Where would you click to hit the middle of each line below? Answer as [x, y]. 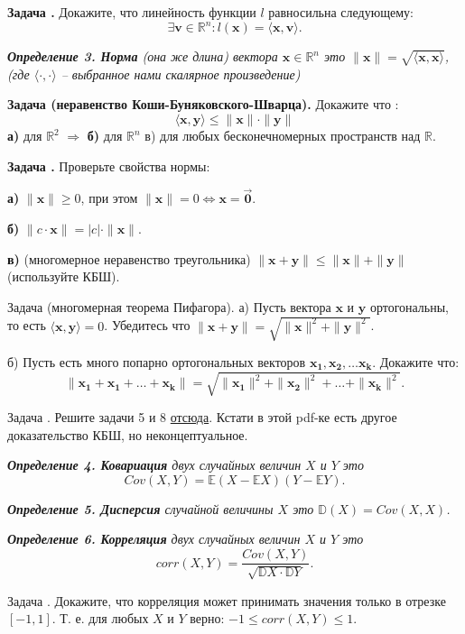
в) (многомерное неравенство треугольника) [129, 258]
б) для [105, 136]
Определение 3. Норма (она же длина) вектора [143, 56]
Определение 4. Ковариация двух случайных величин [154, 465]
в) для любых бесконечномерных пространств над [283, 136]
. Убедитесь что [147, 325]
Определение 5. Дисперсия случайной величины [140, 508]
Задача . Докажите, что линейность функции [132, 12]
